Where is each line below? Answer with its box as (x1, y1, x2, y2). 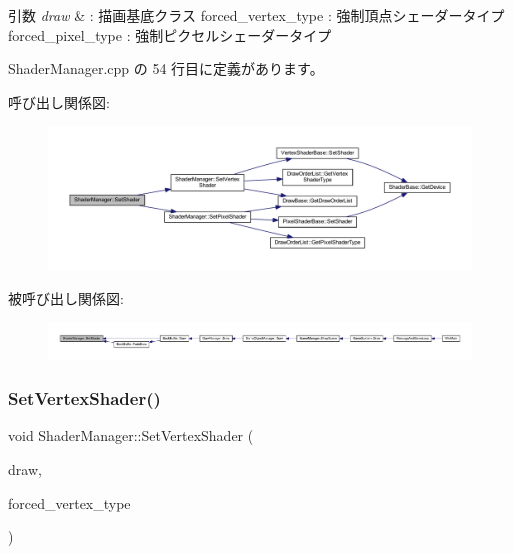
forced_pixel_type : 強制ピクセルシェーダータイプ (8, 24, 332, 45)
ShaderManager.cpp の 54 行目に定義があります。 (8, 58, 324, 79)
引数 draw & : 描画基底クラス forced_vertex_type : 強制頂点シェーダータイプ (8, 5, 505, 25)
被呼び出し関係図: (8, 288, 124, 309)
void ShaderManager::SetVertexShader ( (8, 425, 254, 446)
